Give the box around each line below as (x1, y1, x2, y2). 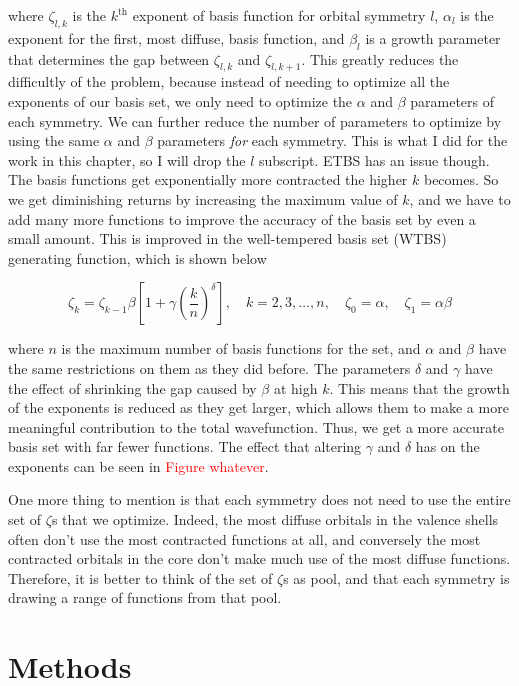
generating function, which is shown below (8, 247, 267, 268)
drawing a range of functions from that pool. (8, 587, 282, 608)
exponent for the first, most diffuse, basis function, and (8, 27, 345, 48)
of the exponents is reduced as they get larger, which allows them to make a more (8, 397, 509, 418)
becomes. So (423, 169, 499, 190)
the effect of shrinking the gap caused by (8, 377, 257, 398)
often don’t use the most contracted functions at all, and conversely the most (8, 528, 481, 549)
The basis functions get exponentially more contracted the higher (8, 169, 408, 190)
